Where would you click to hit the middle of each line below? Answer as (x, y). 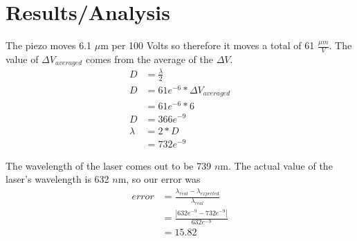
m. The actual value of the (276, 165)
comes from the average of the (149, 59)
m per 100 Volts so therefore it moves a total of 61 (208, 45)
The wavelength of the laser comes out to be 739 (109, 165)
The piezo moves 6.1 (49, 45)
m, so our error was (159, 179)
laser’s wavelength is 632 (57, 179)
